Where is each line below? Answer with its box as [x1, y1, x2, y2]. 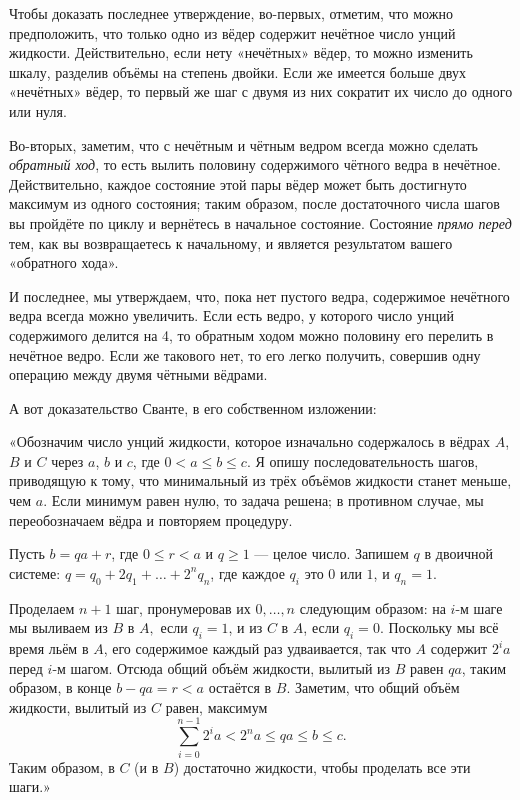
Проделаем [9, 597, 75, 618]
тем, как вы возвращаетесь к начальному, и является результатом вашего [9, 232, 453, 253]
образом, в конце [9, 677, 112, 698]
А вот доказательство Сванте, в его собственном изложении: [9, 397, 377, 418]
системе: [9, 562, 61, 583]
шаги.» [9, 776, 51, 797]
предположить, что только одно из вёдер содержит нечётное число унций [9, 22, 456, 43]
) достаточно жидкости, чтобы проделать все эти [173, 756, 471, 777]
